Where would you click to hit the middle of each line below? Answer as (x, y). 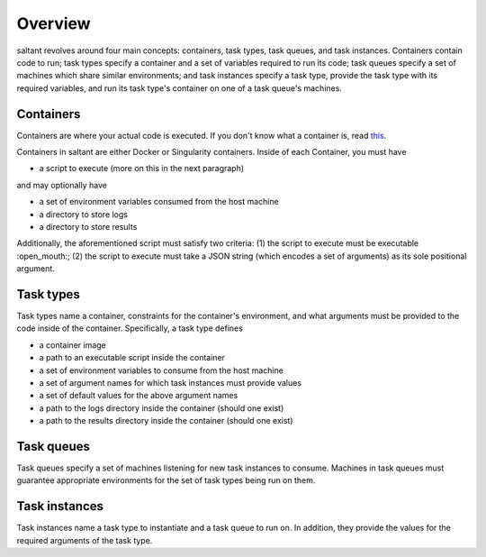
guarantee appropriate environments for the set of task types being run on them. (166, 480)
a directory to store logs (83, 214)
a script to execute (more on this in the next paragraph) (142, 169)
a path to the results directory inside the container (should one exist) (166, 421)
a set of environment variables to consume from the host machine (161, 370)
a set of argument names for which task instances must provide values (170, 383)
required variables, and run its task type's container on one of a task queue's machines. (179, 88)
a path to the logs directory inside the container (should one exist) (162, 408)
